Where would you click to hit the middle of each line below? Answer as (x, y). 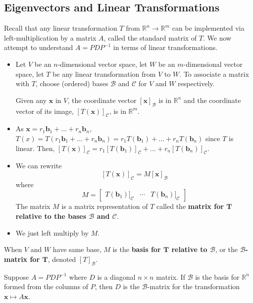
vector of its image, (45, 111)
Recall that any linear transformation (61, 28)
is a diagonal (116, 277)
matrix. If (171, 277)
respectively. (196, 83)
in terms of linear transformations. (165, 47)
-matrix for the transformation (194, 286)
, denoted (62, 259)
